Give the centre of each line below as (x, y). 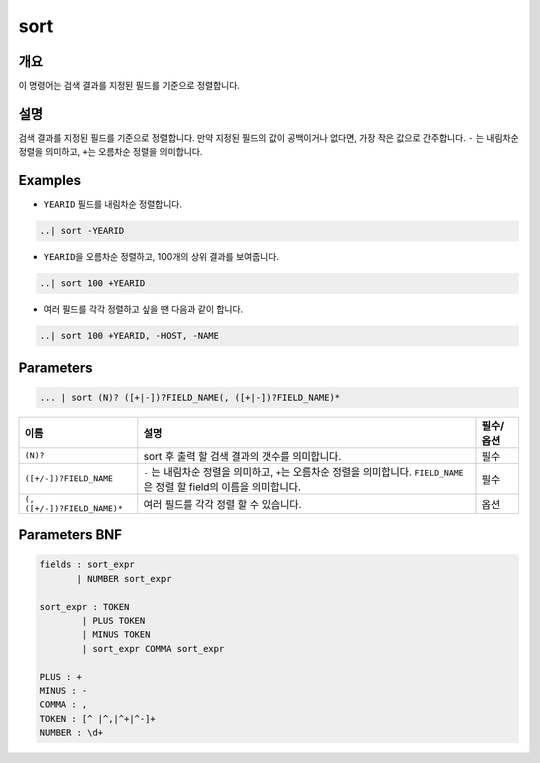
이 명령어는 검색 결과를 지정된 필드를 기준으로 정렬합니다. (129, 86)
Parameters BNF (70, 535)
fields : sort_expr (87, 564)
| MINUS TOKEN (116, 634)
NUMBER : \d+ (71, 733)
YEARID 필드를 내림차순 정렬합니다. (112, 204)
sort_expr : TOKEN (84, 606)
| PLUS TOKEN (113, 620)
